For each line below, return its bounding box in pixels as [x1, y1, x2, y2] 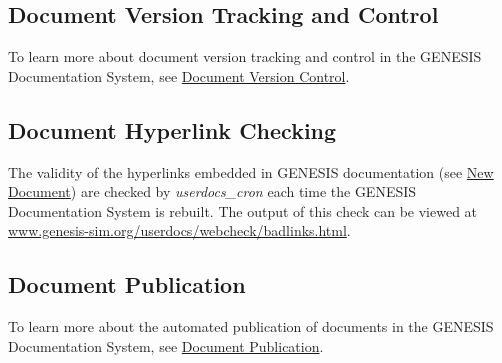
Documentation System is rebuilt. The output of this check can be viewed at [8, 200, 478, 221]
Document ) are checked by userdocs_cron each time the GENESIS [8, 181, 417, 202]
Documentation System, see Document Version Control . [8, 65, 350, 86]
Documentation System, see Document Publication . [8, 335, 324, 356]
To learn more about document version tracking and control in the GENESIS [8, 46, 482, 67]
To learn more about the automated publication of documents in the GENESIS [8, 316, 494, 337]
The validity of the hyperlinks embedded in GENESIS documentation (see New [8, 161, 494, 182]
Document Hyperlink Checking [8, 114, 337, 145]
